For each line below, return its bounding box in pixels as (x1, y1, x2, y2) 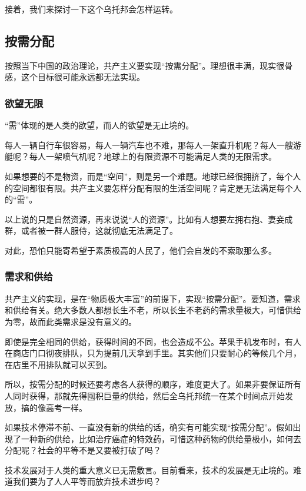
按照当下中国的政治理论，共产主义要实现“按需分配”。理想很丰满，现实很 (5, 59, 285, 71)
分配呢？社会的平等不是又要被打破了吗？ (5, 444, 161, 456)
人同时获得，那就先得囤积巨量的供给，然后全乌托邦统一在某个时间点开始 (5, 389, 285, 402)
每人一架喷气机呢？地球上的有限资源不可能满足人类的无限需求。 (29, 150, 277, 162)
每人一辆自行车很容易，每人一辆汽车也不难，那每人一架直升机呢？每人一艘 (5, 138, 293, 151)
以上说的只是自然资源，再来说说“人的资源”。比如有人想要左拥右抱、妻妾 (5, 213, 285, 225)
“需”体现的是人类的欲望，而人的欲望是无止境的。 (5, 119, 194, 131)
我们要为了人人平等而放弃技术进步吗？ (12, 475, 161, 487)
